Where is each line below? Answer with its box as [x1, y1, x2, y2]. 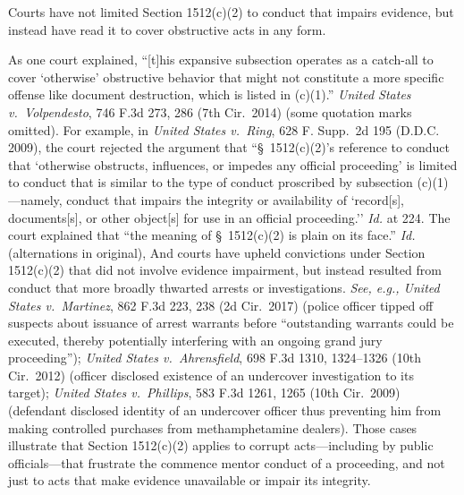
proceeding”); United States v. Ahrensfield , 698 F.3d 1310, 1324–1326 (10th [8, 348, 421, 367]
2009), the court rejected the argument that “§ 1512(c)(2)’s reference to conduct [8, 138, 450, 157]
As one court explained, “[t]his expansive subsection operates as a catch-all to [8, 50, 434, 69]
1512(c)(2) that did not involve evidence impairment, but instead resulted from [8, 260, 442, 279]
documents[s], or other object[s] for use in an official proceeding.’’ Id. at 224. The [8, 208, 451, 226]
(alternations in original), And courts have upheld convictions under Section [8, 243, 426, 261]
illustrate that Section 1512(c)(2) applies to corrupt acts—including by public [8, 436, 434, 455]
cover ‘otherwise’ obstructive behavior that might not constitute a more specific [8, 67, 444, 86]
